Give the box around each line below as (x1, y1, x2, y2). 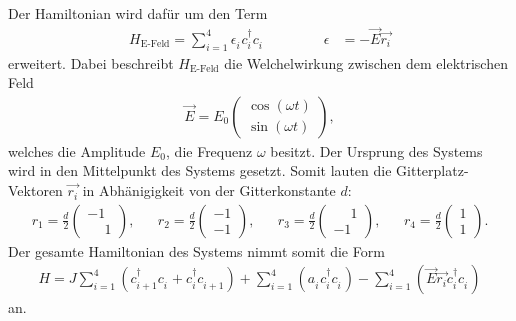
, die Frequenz (166, 140, 253, 161)
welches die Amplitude (8, 140, 146, 161)
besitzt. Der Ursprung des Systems (270, 140, 483, 161)
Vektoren (8, 180, 63, 201)
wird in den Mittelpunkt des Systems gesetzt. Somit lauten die (8, 160, 392, 181)
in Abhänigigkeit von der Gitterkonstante (82, 180, 336, 201)
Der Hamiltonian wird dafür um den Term (8, 3, 268, 23)
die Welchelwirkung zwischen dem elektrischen (224, 52, 508, 73)
